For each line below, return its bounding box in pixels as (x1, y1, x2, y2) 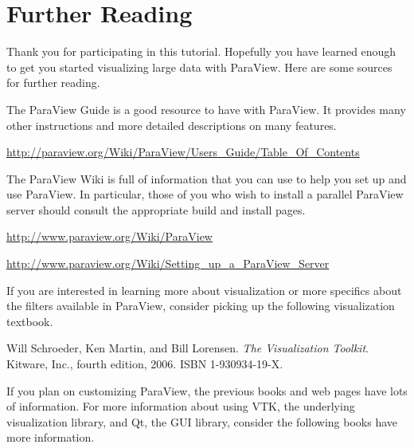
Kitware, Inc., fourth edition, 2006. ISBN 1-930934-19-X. (6, 356, 283, 372)
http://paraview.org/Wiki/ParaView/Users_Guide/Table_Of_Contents (6, 143, 360, 160)
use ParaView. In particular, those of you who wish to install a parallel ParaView (6, 186, 404, 202)
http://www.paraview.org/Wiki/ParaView (6, 228, 213, 245)
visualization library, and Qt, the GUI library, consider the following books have (6, 413, 397, 430)
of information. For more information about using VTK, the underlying (6, 398, 355, 415)
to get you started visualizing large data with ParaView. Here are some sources (6, 58, 393, 75)
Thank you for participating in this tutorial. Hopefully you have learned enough (6, 43, 396, 60)
